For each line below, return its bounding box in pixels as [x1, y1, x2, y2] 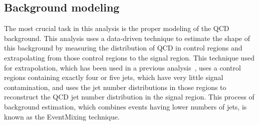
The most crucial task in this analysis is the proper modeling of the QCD [4, 23, 229, 33]
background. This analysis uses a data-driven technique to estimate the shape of [4, 32, 250, 43]
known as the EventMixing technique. [4, 111, 120, 121]
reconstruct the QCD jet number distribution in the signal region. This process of [4, 91, 254, 102]
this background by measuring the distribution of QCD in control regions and [4, 42, 242, 53]
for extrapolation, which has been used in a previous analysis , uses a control [4, 62, 241, 72]
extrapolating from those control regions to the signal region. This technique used [4, 52, 254, 62]
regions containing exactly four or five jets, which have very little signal [4, 72, 223, 82]
